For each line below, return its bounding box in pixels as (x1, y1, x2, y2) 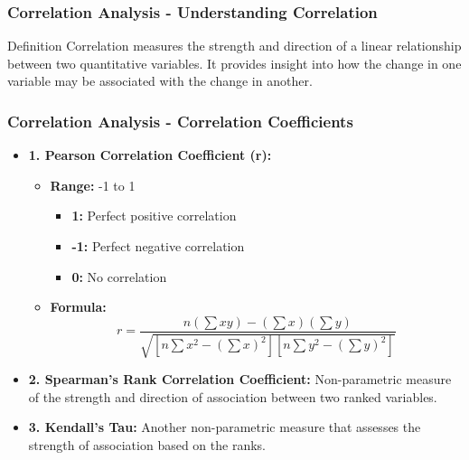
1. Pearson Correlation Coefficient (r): (28, 146, 272, 164)
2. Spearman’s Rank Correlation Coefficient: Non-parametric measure (28, 370, 452, 389)
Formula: (50, 297, 107, 316)
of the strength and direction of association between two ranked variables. (28, 387, 437, 406)
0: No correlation (71, 267, 167, 286)
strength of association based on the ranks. (28, 436, 266, 455)
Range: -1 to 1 (50, 175, 136, 194)
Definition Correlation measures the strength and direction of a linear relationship (7, 36, 462, 55)
